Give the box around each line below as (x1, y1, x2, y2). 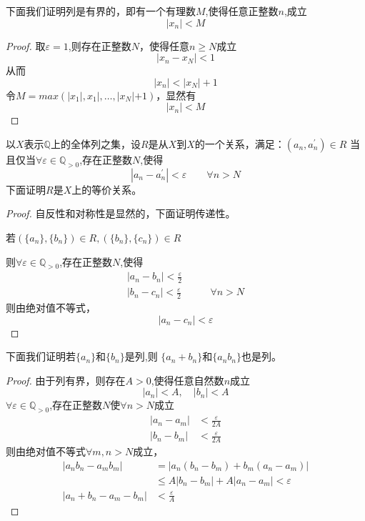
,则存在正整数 (68, 38, 131, 53)
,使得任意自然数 (151, 372, 224, 387)
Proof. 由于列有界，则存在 (6, 372, 126, 387)
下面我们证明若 (6, 349, 76, 364)
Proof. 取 (6, 38, 46, 53)
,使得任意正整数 (205, 4, 279, 18)
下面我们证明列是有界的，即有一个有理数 (6, 4, 196, 18)
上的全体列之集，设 (50, 136, 141, 151)
